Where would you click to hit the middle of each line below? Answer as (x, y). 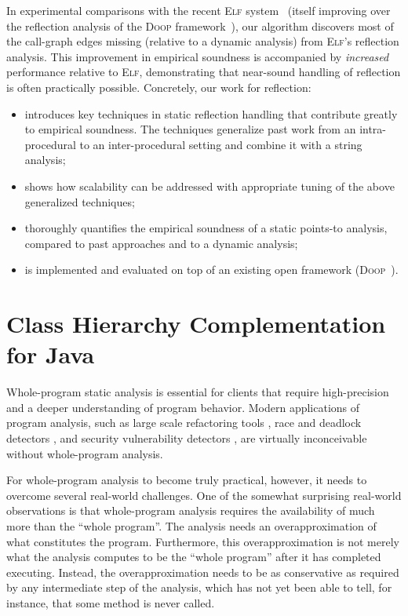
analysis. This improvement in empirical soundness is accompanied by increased (198, 56)
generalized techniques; (80, 201)
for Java (51, 354)
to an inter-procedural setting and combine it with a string (221, 144)
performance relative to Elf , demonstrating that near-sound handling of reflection (204, 72)
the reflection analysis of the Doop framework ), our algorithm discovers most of (200, 26)
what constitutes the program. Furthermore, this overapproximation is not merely (203, 541)
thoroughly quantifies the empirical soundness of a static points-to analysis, (206, 228)
